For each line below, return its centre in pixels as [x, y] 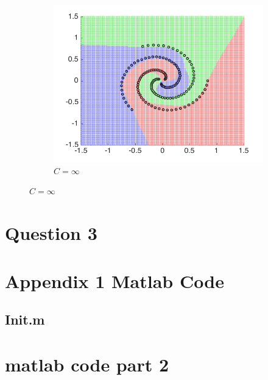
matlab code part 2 [87, 364]
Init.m [25, 319]
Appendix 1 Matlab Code [115, 280]
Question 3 [51, 233]
